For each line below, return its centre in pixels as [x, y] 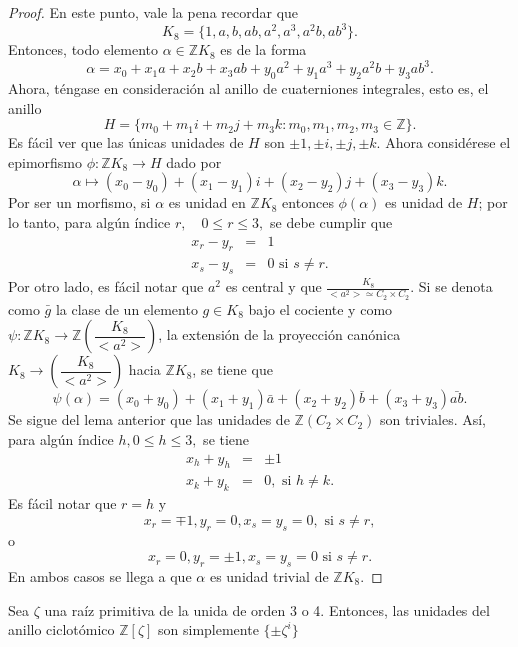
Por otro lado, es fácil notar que [106, 286]
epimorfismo [45, 161]
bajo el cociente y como [320, 308]
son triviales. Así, [433, 419]
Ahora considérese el [448, 142]
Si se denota [455, 286]
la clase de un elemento [126, 308]
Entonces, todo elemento [83, 49]
